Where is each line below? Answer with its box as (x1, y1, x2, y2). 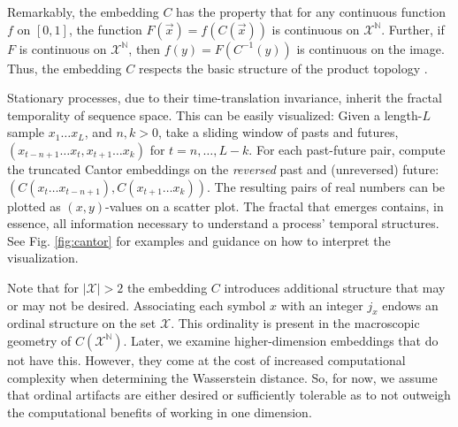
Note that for (7, 278, 79, 296)
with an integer (280, 295, 363, 314)
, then (128, 39, 161, 57)
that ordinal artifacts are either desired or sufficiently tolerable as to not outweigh (7, 385, 451, 404)
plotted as (7, 196, 61, 215)
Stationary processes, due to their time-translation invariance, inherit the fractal (7, 88, 442, 107)
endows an (382, 295, 439, 314)
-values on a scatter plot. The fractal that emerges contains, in (105, 196, 444, 215)
